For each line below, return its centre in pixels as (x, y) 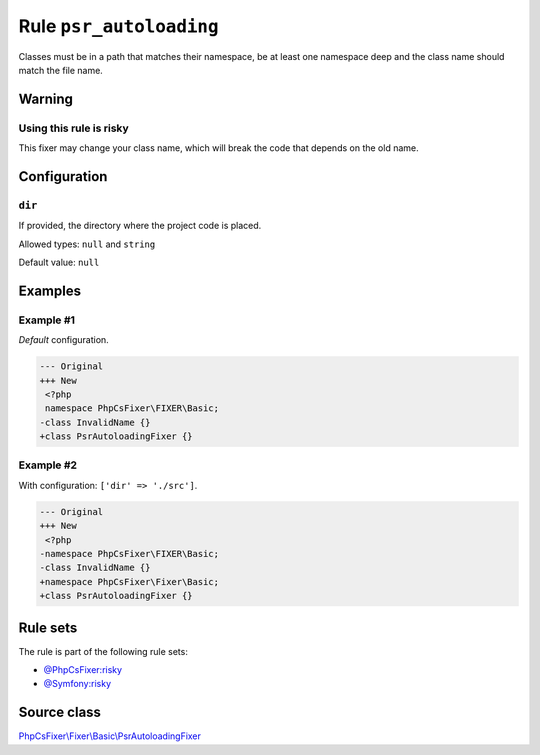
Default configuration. (63, 340)
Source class (60, 712)
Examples (50, 290)
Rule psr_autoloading (118, 26)
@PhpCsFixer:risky (83, 670)
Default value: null (59, 262)
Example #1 (46, 320)
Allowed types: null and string (87, 244)
